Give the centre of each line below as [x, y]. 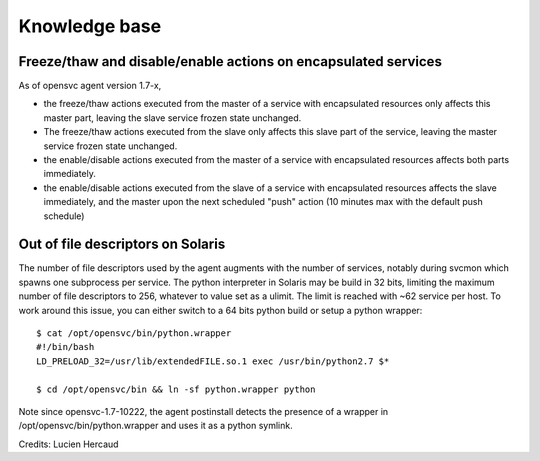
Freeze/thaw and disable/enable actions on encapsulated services [230, 61]
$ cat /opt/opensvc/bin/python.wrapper [134, 333]
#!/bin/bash [65, 347]
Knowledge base [90, 26]
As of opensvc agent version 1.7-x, [90, 86]
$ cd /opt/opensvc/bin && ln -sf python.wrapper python [176, 389]
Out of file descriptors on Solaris [122, 244]
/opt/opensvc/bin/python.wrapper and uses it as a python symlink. [156, 426]
